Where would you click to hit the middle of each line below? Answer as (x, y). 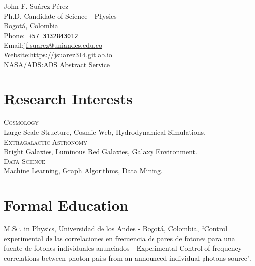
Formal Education (66, 205)
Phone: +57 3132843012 (41, 35)
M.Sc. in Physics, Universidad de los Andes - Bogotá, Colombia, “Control (116, 229)
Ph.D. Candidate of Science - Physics (60, 16)
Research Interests (68, 98)
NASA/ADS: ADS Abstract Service (57, 64)
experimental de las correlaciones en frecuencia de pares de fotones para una (120, 238)
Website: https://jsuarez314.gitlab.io (58, 55)
